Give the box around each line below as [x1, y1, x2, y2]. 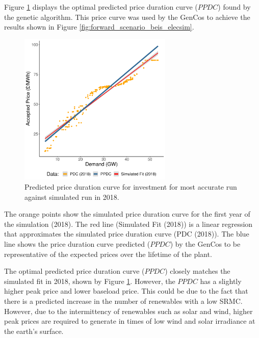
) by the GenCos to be [170, 238, 241, 249]
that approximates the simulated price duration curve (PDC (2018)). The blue [4, 228, 249, 239]
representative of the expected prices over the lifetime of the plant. [4, 248, 212, 259]
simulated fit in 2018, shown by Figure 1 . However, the [4, 275, 175, 286]
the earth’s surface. [4, 325, 64, 336]
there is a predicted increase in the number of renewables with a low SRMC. [4, 295, 243, 306]
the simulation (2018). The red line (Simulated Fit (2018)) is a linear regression [4, 218, 253, 229]
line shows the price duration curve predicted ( [4, 238, 150, 249]
